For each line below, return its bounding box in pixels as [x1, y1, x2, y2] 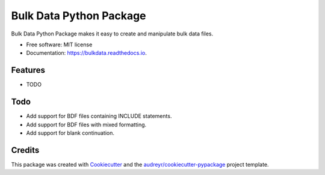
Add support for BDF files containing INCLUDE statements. [26, 112, 172, 120]
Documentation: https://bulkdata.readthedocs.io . [26, 49, 147, 57]
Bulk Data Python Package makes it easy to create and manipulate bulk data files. [11, 30, 214, 37]
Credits [11, 145, 40, 155]
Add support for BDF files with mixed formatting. [26, 121, 147, 128]
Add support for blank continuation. [26, 129, 114, 137]
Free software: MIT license [26, 41, 93, 48]
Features [11, 65, 45, 75]
